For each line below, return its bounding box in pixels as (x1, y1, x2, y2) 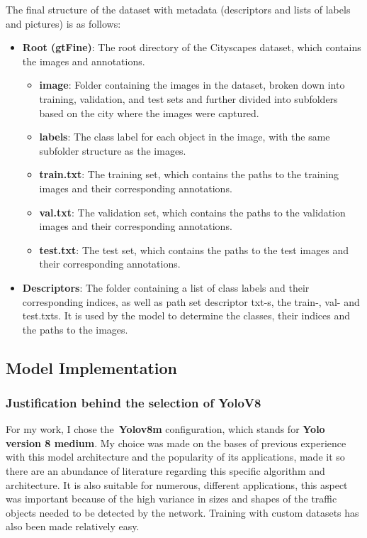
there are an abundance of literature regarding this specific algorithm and (6, 463, 325, 478)
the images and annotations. (22, 53, 145, 68)
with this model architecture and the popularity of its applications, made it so (6, 449, 345, 464)
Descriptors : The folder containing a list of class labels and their (22, 280, 310, 295)
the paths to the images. (22, 322, 128, 336)
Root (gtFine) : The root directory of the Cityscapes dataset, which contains (22, 40, 361, 55)
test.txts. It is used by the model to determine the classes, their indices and (22, 308, 351, 323)
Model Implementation (6, 356, 178, 378)
